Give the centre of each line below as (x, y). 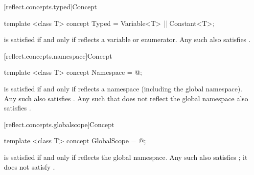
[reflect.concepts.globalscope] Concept (59, 124)
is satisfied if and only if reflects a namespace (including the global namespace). (123, 88)
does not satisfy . (30, 166)
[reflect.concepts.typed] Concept (51, 6)
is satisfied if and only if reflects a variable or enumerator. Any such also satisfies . (127, 39)
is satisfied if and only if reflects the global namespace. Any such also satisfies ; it (126, 157)
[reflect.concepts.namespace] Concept (58, 55)
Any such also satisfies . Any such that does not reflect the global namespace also (126, 98)
